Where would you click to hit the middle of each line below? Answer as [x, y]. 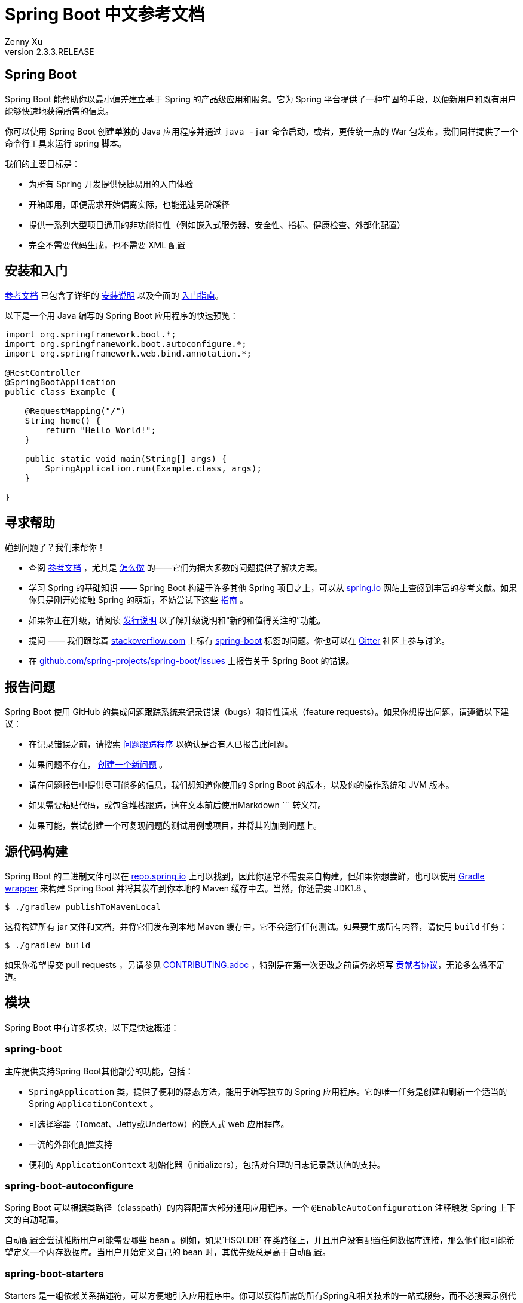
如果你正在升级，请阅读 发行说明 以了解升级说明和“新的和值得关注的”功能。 [177, 620]
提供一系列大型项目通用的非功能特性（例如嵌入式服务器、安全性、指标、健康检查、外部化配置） [217, 224]
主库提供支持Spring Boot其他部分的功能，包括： [99, 1071]
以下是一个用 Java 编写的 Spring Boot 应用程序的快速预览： [122, 316]
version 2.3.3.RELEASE [50, 51]
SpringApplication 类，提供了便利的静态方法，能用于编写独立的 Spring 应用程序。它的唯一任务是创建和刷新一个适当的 [268, 1091]
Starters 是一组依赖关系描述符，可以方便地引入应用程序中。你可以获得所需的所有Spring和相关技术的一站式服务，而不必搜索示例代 [261, 1296]
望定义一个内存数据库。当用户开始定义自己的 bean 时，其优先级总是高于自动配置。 [168, 1252]
